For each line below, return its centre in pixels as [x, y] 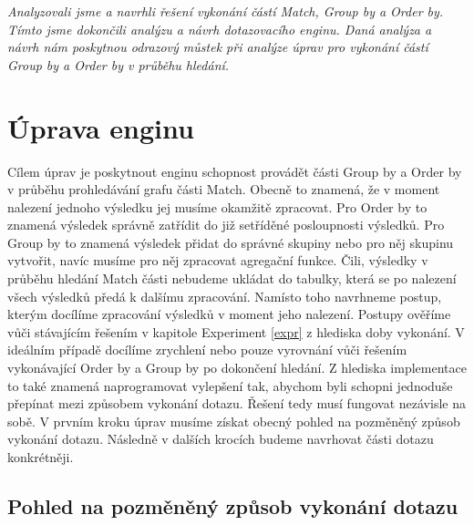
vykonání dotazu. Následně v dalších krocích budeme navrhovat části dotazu [221, 439]
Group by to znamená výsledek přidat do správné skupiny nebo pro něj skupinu [231, 242]
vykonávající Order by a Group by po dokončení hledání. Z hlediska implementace [237, 368]
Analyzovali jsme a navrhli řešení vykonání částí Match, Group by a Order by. [226, 11]
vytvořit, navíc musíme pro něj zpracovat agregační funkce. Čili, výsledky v [218, 260]
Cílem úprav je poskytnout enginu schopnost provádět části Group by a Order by [235, 171]
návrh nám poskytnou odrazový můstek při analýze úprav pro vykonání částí [218, 47]
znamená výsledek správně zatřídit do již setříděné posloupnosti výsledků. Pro [226, 225]
